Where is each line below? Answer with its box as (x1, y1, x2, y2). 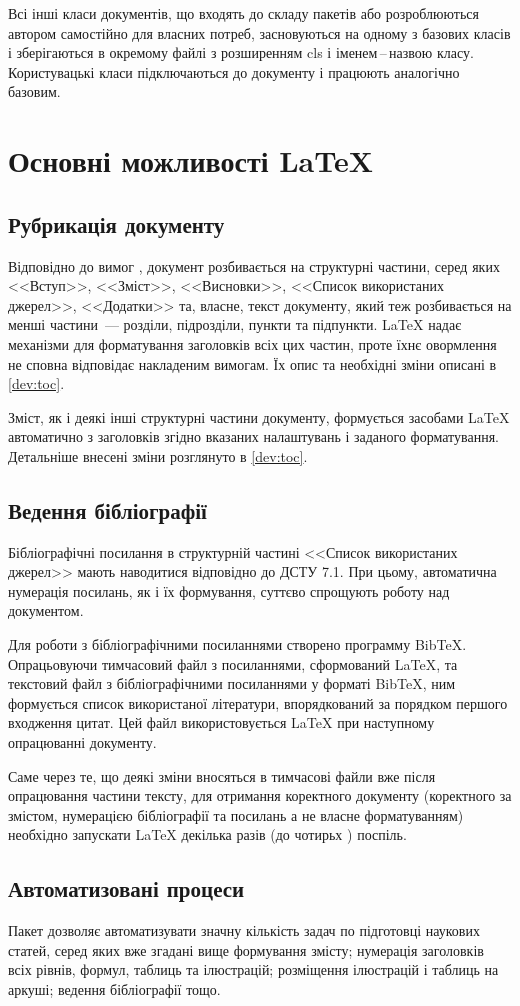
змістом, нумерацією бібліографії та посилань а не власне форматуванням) (8, 804, 464, 825)
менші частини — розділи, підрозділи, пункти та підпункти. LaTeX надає (8, 314, 462, 335)
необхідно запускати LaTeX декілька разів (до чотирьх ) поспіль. (8, 824, 407, 845)
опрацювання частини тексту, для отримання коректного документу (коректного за (8, 785, 512, 806)
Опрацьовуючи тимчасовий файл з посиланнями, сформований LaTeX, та (8, 653, 458, 674)
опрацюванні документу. (8, 732, 157, 753)
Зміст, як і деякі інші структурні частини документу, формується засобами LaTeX (8, 406, 510, 427)
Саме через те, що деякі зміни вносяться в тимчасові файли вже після (8, 765, 436, 786)
